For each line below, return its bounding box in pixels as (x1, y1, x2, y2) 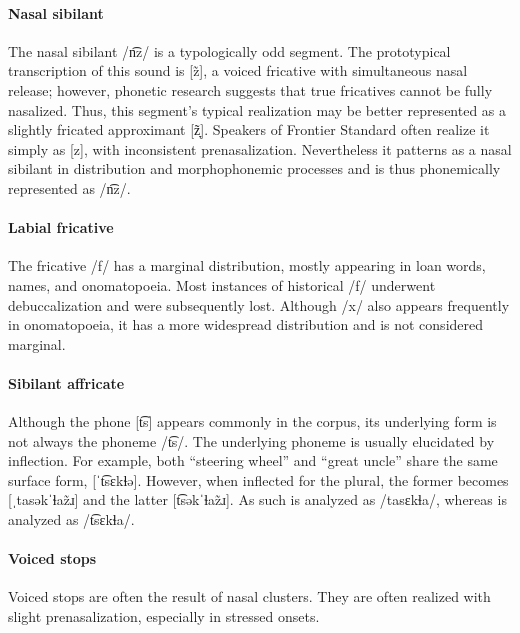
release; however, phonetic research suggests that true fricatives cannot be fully (8, 79, 493, 100)
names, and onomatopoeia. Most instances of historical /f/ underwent (8, 274, 436, 295)
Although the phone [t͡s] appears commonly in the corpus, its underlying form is (8, 411, 497, 432)
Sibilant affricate (8, 372, 125, 393)
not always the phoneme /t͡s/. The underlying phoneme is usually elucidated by (8, 430, 495, 451)
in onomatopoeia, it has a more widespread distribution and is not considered (8, 314, 484, 335)
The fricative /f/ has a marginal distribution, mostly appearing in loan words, (8, 255, 486, 276)
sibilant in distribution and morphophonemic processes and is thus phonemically (8, 158, 501, 179)
